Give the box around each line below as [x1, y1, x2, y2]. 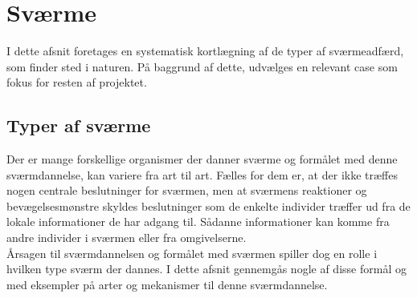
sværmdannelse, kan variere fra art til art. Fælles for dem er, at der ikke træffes [6, 166, 398, 183]
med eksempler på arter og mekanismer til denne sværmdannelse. [6, 276, 328, 292]
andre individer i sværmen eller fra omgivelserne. [6, 229, 247, 246]
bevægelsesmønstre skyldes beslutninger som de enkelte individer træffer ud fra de [6, 197, 411, 214]
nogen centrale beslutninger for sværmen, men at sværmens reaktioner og [6, 182, 367, 199]
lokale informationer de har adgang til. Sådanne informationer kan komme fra [6, 213, 390, 230]
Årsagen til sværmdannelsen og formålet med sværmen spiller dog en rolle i [6, 244, 378, 261]
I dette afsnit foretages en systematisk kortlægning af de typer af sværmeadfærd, [6, 42, 404, 59]
